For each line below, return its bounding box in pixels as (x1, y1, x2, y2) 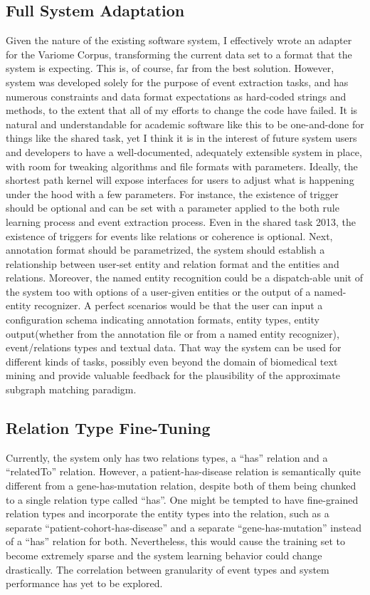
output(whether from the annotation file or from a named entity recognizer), (6, 326, 339, 341)
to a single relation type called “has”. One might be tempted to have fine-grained (6, 492, 359, 507)
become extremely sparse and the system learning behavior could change (6, 548, 322, 562)
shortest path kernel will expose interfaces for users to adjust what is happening (6, 172, 354, 187)
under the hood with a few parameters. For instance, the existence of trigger (6, 186, 339, 201)
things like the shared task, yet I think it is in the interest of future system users (6, 130, 357, 145)
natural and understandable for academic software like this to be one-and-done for (6, 116, 364, 131)
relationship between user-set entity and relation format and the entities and (6, 256, 339, 271)
